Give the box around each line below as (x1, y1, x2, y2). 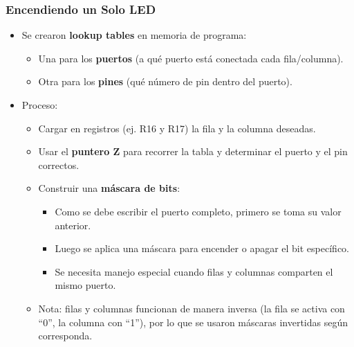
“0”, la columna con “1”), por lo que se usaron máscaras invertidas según (38, 314, 348, 329)
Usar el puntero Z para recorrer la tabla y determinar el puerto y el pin (38, 144, 348, 159)
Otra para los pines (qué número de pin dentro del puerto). (38, 74, 292, 89)
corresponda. (38, 328, 93, 343)
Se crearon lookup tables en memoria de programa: (21, 28, 247, 42)
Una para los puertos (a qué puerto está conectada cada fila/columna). (38, 51, 344, 65)
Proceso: (21, 98, 58, 112)
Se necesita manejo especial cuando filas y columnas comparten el (55, 264, 333, 278)
